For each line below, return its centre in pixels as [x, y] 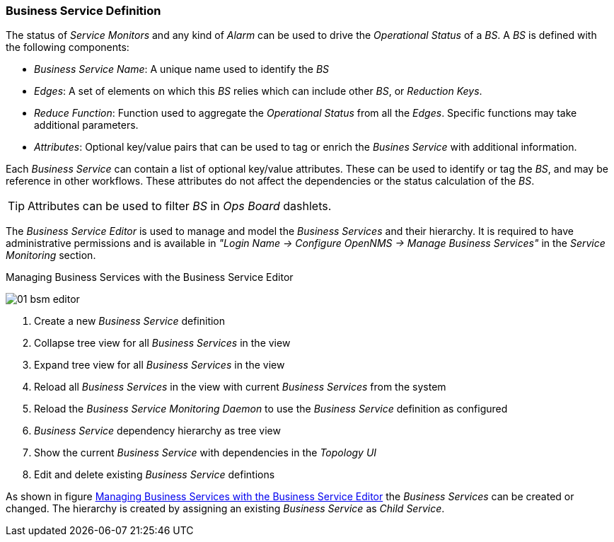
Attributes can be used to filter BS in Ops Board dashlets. [180, 206]
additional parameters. [86, 125]
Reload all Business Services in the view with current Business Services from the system [240, 387]
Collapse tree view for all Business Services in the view [162, 343]
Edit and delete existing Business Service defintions [155, 475]
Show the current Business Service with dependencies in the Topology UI [205, 453]
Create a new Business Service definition [130, 321]
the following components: [68, 47]
